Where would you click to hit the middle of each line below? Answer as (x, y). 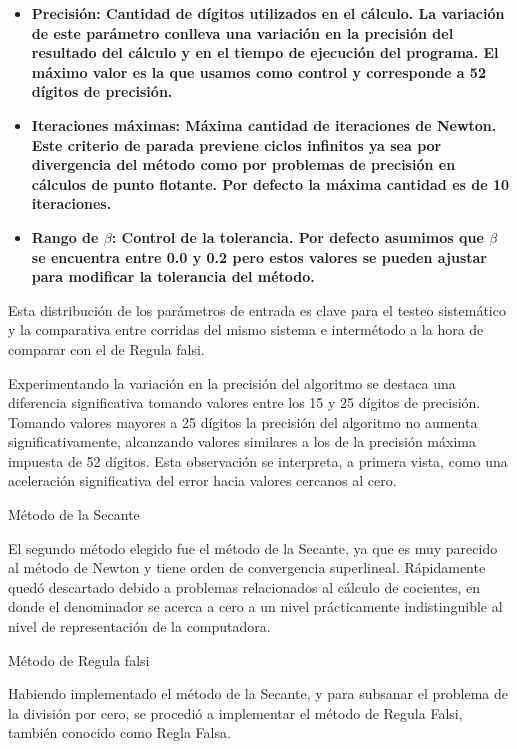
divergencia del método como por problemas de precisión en (243, 164)
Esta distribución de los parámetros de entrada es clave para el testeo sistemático (257, 309)
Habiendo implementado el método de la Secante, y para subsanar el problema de (258, 693)
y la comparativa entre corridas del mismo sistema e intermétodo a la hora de (246, 329)
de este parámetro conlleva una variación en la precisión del (242, 32)
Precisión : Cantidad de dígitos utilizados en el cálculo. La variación (268, 13)
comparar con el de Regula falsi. (106, 348)
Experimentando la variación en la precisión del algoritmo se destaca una (232, 382)
